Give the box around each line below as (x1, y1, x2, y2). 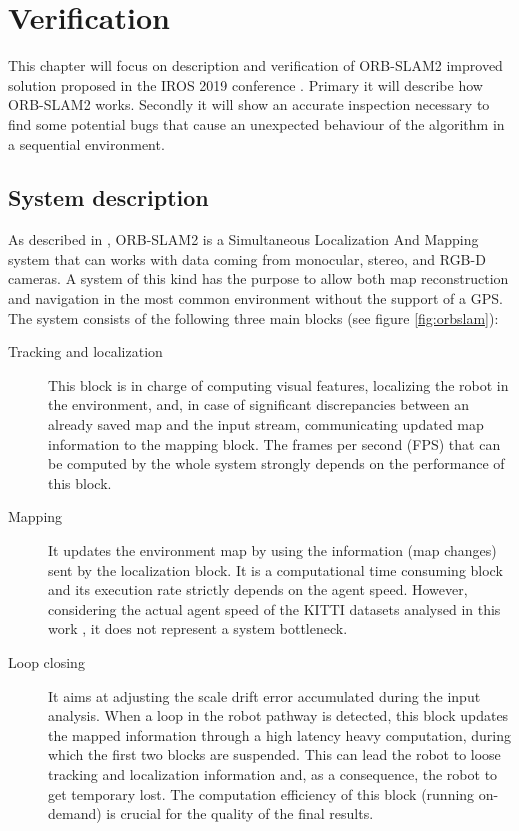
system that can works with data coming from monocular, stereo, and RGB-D (8, 248, 486, 269)
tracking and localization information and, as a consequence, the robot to (48, 763, 498, 784)
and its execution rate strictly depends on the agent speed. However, (48, 579, 468, 600)
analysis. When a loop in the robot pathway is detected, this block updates (48, 705, 509, 726)
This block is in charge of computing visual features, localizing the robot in (48, 374, 509, 395)
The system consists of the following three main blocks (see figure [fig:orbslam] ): (8, 307, 499, 328)
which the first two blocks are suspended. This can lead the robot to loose (48, 744, 501, 765)
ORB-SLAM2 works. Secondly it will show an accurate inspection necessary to (8, 94, 490, 115)
